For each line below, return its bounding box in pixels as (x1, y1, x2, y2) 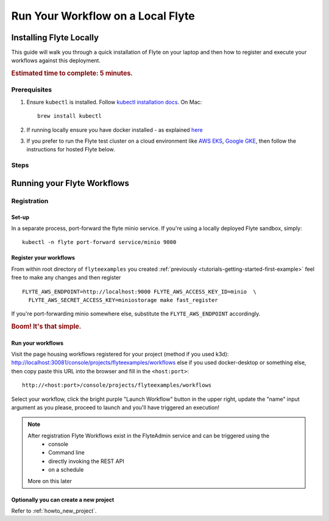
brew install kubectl (37, 113, 102, 120)
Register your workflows (11, 254, 76, 262)
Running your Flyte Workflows (11, 178, 129, 189)
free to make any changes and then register (11, 274, 121, 281)
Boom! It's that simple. (11, 322, 82, 331)
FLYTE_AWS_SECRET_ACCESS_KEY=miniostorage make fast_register (28, 296, 219, 303)
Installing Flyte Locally (11, 32, 99, 43)
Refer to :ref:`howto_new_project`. (11, 507, 97, 515)
